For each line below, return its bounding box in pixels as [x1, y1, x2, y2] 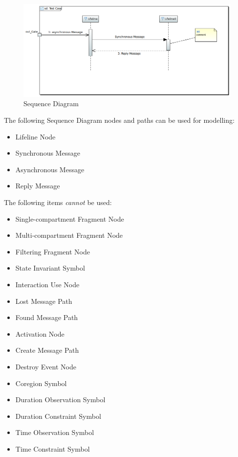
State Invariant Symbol [15, 263, 85, 273]
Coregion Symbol [15, 378, 67, 388]
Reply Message [15, 181, 60, 191]
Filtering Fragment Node [15, 246, 90, 256]
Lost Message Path [15, 296, 72, 306]
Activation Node [15, 328, 65, 339]
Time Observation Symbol [15, 427, 94, 437]
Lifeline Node [15, 131, 56, 141]
